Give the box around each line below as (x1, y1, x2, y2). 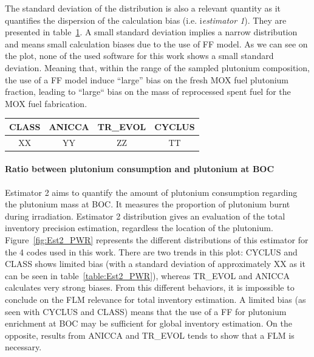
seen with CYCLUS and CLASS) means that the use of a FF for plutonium (5, 305, 287, 317)
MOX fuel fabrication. (5, 97, 87, 109)
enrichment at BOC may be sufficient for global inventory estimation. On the (5, 317, 292, 330)
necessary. (5, 341, 42, 353)
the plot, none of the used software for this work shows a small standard (5, 49, 274, 62)
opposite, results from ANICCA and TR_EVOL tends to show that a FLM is (5, 328, 295, 341)
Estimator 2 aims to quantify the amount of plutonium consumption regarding (5, 185, 298, 198)
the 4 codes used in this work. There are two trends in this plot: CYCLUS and (5, 245, 298, 258)
